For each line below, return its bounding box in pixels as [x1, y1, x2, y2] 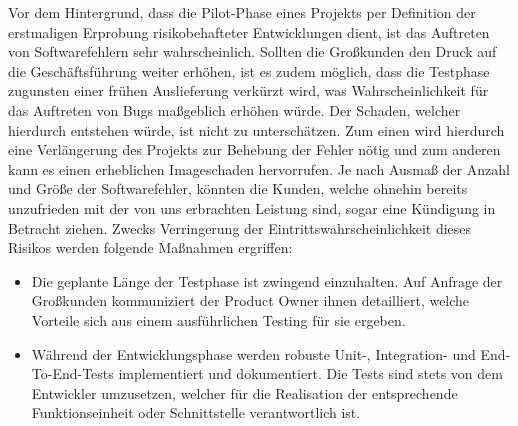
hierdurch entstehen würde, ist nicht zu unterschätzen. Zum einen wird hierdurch [8, 119, 505, 140]
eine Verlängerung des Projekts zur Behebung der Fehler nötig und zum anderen [8, 139, 501, 160]
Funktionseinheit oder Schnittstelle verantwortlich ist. [31, 402, 361, 423]
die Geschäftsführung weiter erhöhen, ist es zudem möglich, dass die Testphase [8, 60, 490, 81]
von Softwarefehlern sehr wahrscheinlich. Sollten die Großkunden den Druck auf [8, 41, 497, 62]
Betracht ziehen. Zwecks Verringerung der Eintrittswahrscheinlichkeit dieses [8, 217, 472, 238]
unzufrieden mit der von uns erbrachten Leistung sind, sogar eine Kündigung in [8, 197, 496, 218]
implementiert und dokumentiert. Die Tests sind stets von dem [118, 363, 503, 384]
